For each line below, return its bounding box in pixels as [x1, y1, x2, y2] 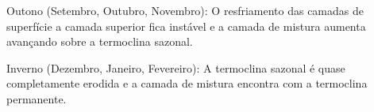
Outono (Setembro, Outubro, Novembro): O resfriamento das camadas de [6, 2, 364, 18]
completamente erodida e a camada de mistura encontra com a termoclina [6, 75, 368, 91]
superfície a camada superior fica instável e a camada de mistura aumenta [6, 17, 366, 34]
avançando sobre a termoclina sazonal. [6, 33, 193, 50]
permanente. [6, 90, 67, 106]
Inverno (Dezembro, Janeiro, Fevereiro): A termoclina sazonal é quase [6, 59, 345, 76]
